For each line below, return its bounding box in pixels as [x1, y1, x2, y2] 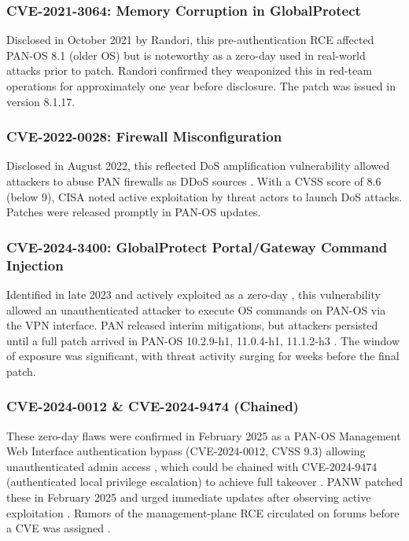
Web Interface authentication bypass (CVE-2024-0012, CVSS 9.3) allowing [6, 443, 366, 459]
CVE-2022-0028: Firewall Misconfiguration [6, 127, 282, 146]
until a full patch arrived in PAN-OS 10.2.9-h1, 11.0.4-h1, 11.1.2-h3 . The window [6, 332, 400, 348]
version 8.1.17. [6, 93, 76, 109]
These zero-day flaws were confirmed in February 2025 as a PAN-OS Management [6, 427, 401, 443]
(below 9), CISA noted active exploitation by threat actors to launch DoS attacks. [6, 188, 403, 204]
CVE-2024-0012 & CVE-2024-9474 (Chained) [6, 396, 299, 416]
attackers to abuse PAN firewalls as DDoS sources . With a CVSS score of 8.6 [6, 173, 381, 189]
